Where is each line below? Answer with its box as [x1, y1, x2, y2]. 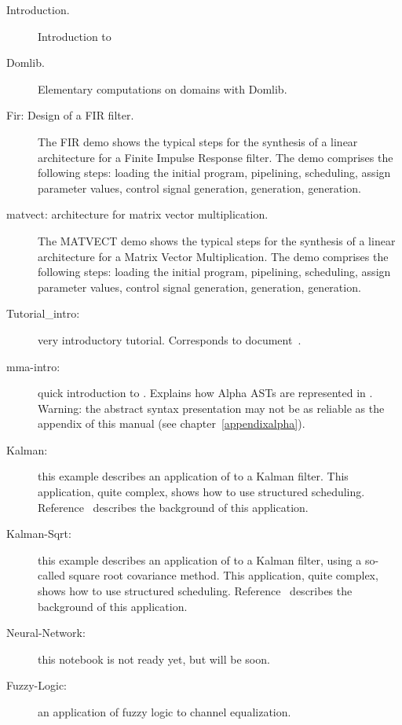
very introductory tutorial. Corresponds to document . [38, 331, 301, 348]
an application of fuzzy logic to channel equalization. [38, 704, 291, 719]
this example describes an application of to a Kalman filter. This [38, 468, 349, 484]
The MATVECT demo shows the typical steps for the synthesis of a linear [38, 232, 396, 248]
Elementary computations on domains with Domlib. [38, 80, 287, 97]
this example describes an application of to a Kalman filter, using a [38, 551, 362, 568]
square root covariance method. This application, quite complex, [68, 567, 378, 583]
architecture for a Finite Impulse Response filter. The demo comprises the [38, 149, 393, 165]
